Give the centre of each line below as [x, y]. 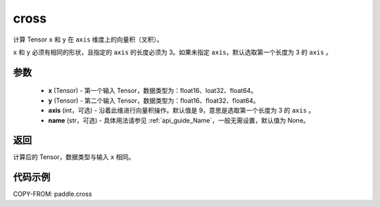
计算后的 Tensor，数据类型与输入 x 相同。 [74, 157]
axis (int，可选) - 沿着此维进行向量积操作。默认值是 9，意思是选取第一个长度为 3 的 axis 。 [182, 111]
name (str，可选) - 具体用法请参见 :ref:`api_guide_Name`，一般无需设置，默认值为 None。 [179, 120]
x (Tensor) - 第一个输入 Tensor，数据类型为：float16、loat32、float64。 [153, 91]
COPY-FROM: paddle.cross [52, 194]
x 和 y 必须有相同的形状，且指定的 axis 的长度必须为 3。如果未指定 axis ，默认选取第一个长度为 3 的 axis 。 [172, 52]
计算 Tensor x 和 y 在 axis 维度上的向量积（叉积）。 [88, 39]
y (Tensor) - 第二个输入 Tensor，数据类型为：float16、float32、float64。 [154, 100]
